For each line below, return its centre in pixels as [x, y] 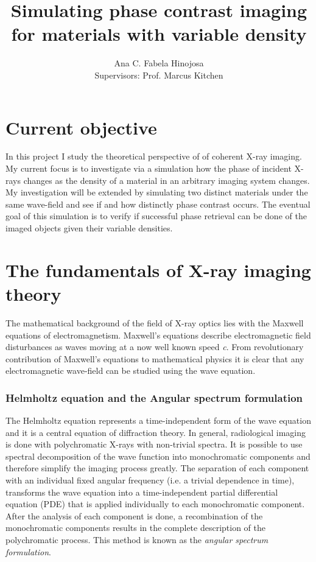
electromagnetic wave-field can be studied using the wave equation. [131, 371]
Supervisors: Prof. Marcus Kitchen [159, 75]
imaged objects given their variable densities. [89, 228]
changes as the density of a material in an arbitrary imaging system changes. [167, 180]
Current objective [81, 127]
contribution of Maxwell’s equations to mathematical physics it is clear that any [155, 358]
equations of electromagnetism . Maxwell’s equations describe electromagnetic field [158, 335]
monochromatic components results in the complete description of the [136, 528]
